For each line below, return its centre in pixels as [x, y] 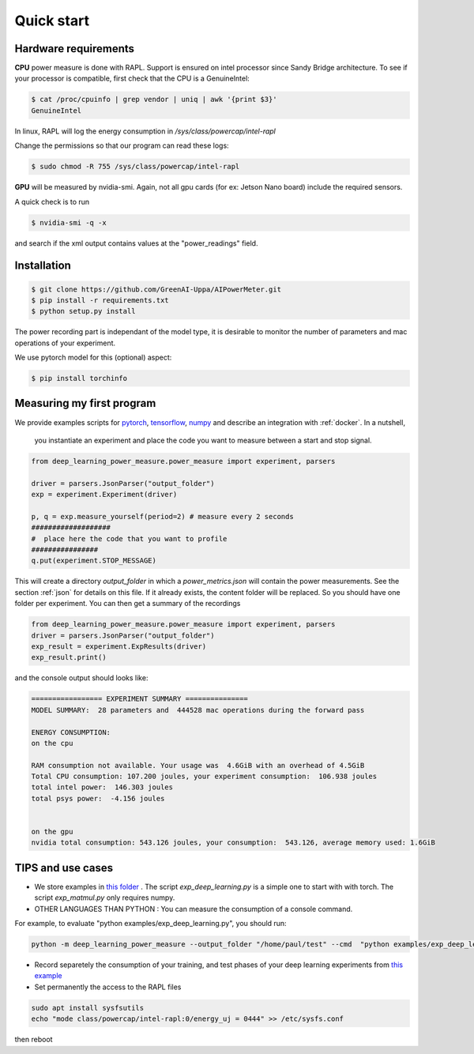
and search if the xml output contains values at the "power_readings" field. [136, 243]
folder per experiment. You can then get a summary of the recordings [128, 604]
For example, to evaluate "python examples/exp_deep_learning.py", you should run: [151, 924]
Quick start [52, 21]
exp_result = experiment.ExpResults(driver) [119, 646]
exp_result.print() [69, 657]
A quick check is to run [52, 201]
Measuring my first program [85, 403]
